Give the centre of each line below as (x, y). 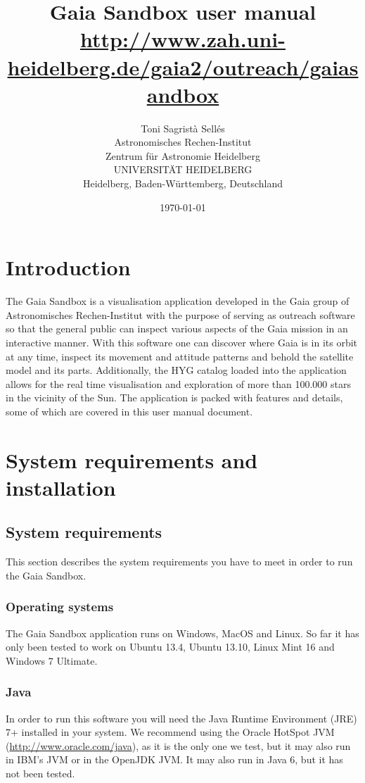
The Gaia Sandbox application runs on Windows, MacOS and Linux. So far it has (182, 633)
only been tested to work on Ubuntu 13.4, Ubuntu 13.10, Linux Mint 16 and (170, 647)
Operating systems (60, 607)
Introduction (68, 267)
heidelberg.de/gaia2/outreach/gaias (183, 67)
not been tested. (40, 773)
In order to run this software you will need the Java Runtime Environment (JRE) (181, 718)
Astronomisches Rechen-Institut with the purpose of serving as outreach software (180, 314)
